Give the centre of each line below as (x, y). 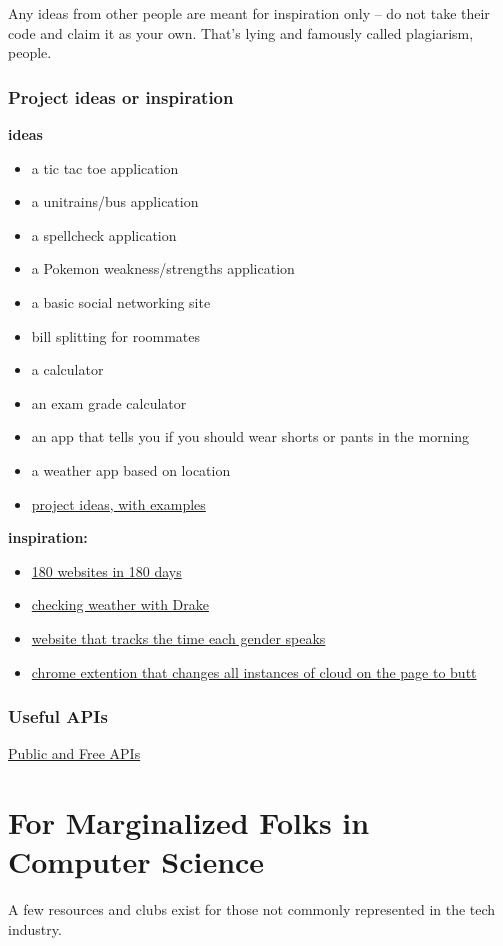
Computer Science (136, 861)
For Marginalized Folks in (189, 822)
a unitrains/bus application (115, 201)
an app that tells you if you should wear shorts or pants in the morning (250, 436)
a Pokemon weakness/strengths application (163, 268)
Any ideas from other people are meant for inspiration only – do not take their (249, 13)
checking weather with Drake (120, 604)
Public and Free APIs (74, 753)
